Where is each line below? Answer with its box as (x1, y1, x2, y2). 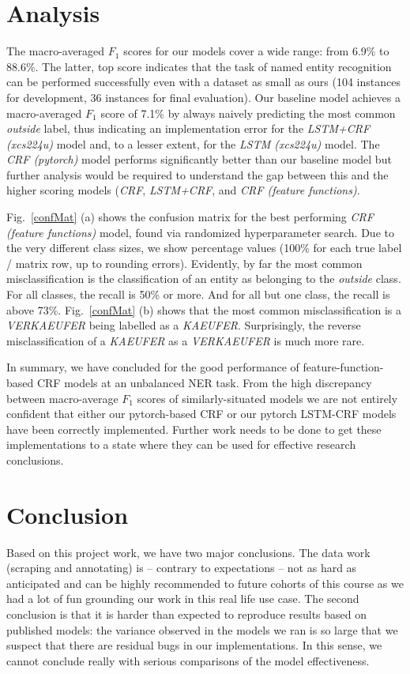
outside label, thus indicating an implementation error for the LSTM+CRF (6, 120, 371, 137)
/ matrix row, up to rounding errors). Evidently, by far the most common (6, 254, 363, 271)
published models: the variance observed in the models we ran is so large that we (6, 621, 398, 638)
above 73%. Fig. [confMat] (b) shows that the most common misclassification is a (6, 301, 402, 318)
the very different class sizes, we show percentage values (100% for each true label (6, 239, 402, 256)
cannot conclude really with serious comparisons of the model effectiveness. (6, 652, 370, 668)
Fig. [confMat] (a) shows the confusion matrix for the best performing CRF (6, 209, 374, 225)
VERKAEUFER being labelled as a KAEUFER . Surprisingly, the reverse (6, 317, 361, 333)
